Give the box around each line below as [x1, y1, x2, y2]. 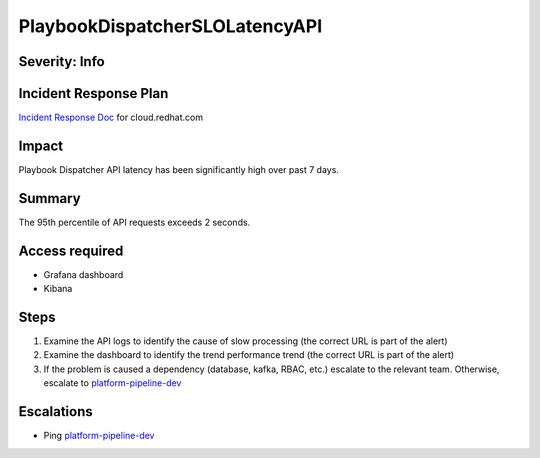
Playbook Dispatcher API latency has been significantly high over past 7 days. [18, 163, 340, 175]
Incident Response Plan [18, 85, 169, 102]
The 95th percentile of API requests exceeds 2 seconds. [18, 216, 251, 228]
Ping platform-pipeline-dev [43, 430, 155, 442]
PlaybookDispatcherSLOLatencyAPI [18, 15, 323, 37]
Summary [18, 190, 81, 207]
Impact [18, 137, 64, 154]
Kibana [43, 283, 73, 295]
